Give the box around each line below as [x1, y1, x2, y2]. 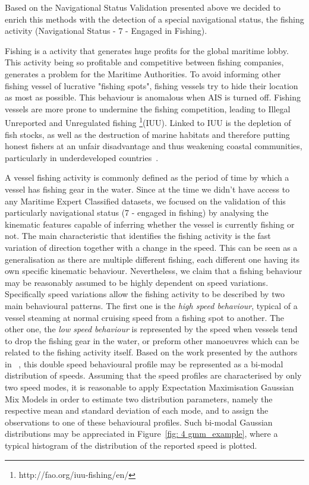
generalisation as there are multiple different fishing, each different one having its [5, 253, 299, 265]
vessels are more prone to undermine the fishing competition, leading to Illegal [5, 102, 291, 115]
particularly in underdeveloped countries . [5, 151, 159, 163]
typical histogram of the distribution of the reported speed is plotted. [5, 439, 257, 452]
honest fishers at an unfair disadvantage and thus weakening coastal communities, [5, 140, 302, 152]
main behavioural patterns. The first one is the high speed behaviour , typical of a [5, 299, 298, 311]
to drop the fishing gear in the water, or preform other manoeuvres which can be [5, 334, 299, 347]
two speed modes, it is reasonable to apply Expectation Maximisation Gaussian [5, 381, 294, 393]
